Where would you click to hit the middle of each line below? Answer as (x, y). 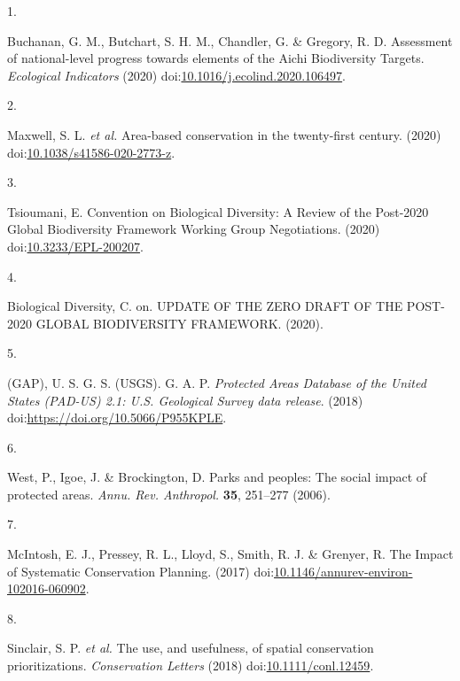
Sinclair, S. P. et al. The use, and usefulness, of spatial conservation (191, 648)
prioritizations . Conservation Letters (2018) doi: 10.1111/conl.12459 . (191, 666)
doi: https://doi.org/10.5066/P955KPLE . (117, 418)
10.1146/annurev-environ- (343, 571)
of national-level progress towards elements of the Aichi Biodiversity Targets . (216, 58)
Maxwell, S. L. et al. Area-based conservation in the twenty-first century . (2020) (224, 134)
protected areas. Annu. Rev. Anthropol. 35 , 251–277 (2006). (169, 494)
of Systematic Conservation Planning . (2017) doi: (141, 571)
